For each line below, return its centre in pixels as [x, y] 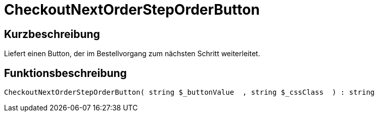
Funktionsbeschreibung [65, 73]
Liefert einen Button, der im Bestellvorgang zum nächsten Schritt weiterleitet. [132, 54]
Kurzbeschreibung [52, 34]
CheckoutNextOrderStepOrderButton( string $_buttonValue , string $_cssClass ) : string [190, 92]
